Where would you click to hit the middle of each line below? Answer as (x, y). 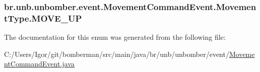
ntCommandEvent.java (39, 64)
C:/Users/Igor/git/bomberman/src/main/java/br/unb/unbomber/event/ (117, 54)
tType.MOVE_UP (43, 18)
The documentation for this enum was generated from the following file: (115, 37)
